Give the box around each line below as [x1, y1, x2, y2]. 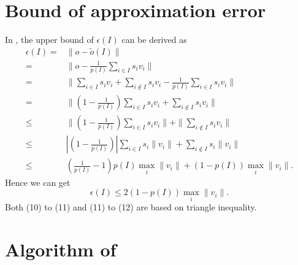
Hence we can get [5, 175, 71, 188]
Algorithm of [5, 237, 117, 262]
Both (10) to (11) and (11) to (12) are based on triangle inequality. [5, 201, 257, 213]
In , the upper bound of [5, 33, 94, 46]
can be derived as [121, 33, 187, 46]
